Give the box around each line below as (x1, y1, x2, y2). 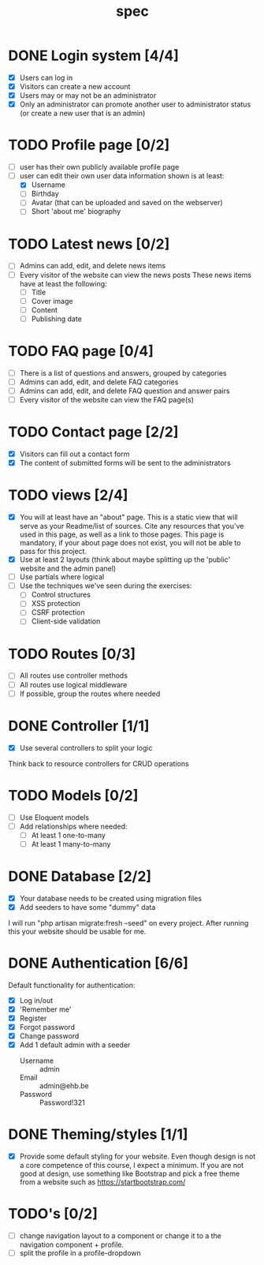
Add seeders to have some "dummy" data (19, 902, 156, 911)
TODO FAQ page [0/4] (8, 342, 154, 360)
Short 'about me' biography (31, 207, 121, 216)
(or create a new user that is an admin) (19, 109, 146, 118)
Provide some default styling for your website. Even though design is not (19, 1151, 256, 1162)
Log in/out (19, 995, 54, 1005)
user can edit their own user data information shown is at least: (19, 171, 225, 181)
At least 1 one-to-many (31, 830, 106, 840)
